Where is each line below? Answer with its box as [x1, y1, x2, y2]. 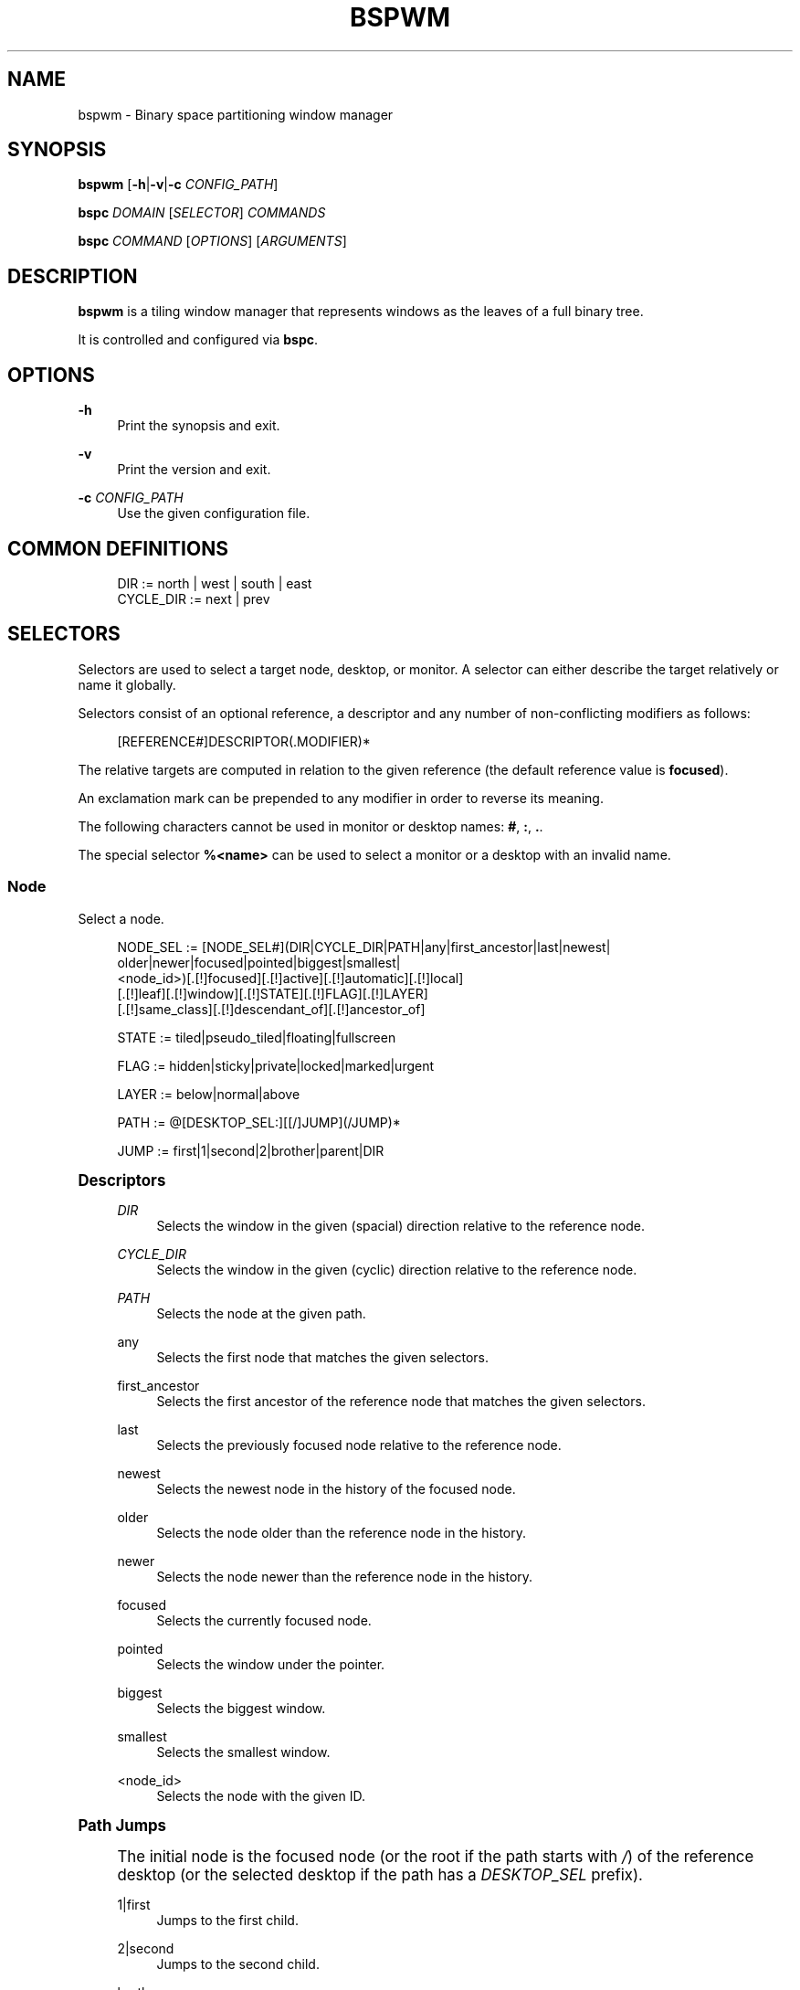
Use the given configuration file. [117, 505, 311, 522]
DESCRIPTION [7, 264, 138, 288]
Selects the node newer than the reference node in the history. [156, 1568, 533, 1584]
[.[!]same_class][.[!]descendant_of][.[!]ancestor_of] [117, 1000, 426, 1017]
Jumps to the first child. [156, 1911, 299, 1928]
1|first [117, 1896, 151, 1912]
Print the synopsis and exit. [117, 418, 280, 434]
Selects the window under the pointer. [156, 1656, 385, 1672]
